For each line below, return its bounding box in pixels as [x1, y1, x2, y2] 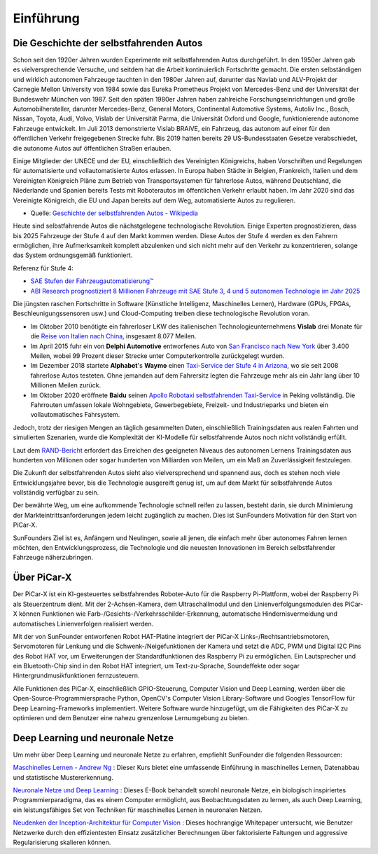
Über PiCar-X [13, 572, 72, 584]
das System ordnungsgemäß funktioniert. [13, 251, 133, 259]
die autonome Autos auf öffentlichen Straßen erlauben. [13, 144, 171, 152]
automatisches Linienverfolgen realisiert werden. [13, 619, 154, 628]
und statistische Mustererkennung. [13, 773, 113, 781]
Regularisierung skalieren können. [13, 838, 111, 847]
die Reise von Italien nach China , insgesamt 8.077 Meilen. [30, 332, 197, 340]
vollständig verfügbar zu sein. [13, 488, 99, 497]
